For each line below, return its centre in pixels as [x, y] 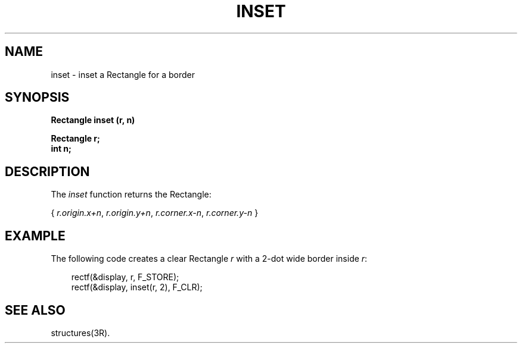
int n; [61, 149]
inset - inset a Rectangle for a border [123, 74]
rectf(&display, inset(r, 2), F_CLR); [137, 287]
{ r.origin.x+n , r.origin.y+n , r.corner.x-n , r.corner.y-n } [155, 213]
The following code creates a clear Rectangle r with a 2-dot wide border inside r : [209, 259]
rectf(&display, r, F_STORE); [125, 277]
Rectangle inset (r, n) [93, 120]
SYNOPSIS [37, 98]
